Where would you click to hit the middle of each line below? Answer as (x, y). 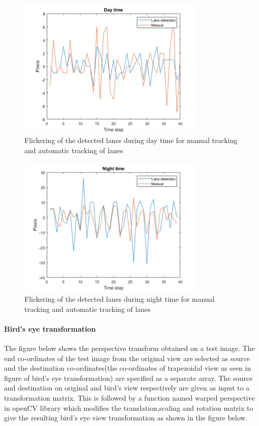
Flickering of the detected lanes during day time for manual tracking (131, 140)
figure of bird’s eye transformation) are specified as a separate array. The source (128, 378)
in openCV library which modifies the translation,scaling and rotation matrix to (129, 407)
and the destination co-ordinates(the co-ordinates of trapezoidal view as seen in (128, 368)
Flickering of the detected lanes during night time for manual (120, 299)
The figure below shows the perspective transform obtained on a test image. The (129, 348)
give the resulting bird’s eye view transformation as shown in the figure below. (126, 418)
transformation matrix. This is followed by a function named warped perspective (129, 397)
